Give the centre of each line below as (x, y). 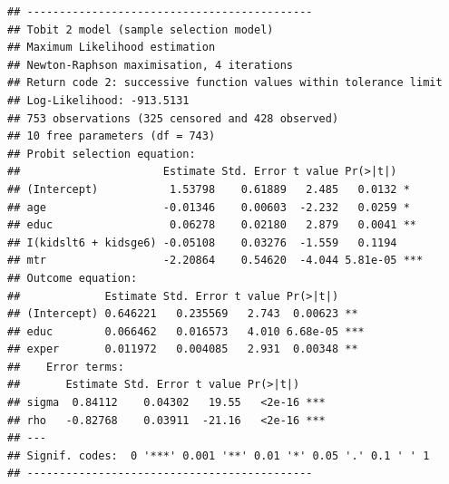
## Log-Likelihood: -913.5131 (98, 100)
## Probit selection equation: (102, 154)
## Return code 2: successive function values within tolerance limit (225, 83)
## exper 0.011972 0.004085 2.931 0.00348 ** (183, 349)
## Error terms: (66, 367)
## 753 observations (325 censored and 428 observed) (173, 118)
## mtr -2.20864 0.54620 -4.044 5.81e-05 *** (215, 261)
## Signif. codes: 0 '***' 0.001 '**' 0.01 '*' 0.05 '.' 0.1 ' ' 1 (219, 455)
